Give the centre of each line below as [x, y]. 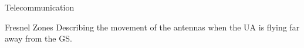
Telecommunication [40, 7]
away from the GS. [38, 38]
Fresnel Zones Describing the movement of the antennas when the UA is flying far [152, 27]
